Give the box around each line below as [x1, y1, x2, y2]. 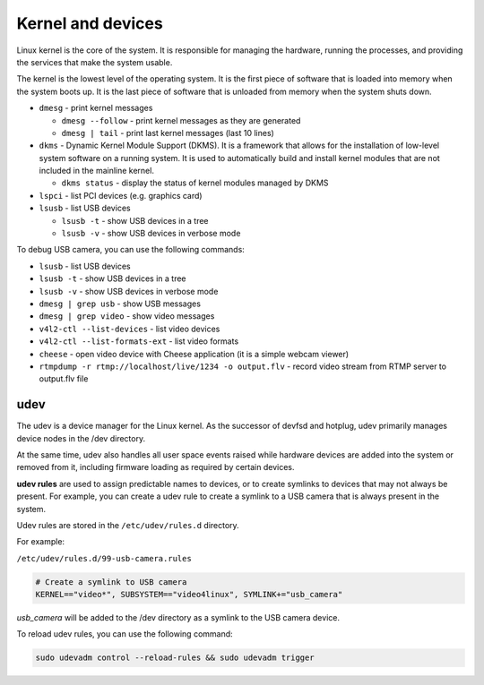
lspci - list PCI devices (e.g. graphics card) [39, 190, 203, 201]
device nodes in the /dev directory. [16, 432, 146, 443]
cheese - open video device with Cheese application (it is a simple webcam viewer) [39, 348, 350, 359]
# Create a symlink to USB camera [35, 577, 187, 587]
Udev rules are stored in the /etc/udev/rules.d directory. [16, 519, 239, 530]
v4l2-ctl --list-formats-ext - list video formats [39, 336, 239, 347]
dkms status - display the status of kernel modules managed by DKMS [61, 177, 329, 188]
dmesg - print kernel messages [39, 103, 153, 114]
